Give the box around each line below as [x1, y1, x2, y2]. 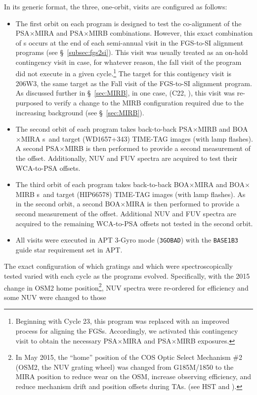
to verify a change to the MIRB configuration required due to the [45, 98, 244, 107]
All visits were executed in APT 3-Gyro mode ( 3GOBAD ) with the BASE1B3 [15, 235, 238, 245]
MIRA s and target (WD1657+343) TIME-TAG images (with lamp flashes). [21, 133, 253, 144]
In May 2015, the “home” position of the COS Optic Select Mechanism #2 [15, 352, 243, 362]
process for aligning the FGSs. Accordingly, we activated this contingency [15, 326, 238, 336]
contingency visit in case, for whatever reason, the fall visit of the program [15, 56, 242, 67]
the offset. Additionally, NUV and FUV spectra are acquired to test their [15, 152, 237, 163]
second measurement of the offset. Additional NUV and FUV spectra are [15, 208, 237, 218]
